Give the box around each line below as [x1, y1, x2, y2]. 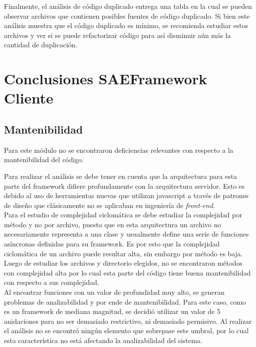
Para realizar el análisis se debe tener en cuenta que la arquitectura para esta [4, 171, 237, 181]
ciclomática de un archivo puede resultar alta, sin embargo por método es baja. [4, 248, 243, 258]
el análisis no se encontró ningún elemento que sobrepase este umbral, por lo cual [4, 325, 249, 336]
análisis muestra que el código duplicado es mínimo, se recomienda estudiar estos [4, 20, 248, 31]
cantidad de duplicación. [4, 39, 77, 50]
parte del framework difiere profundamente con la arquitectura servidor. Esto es [4, 180, 245, 191]
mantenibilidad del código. [4, 154, 84, 165]
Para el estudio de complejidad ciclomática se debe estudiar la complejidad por [4, 209, 242, 220]
